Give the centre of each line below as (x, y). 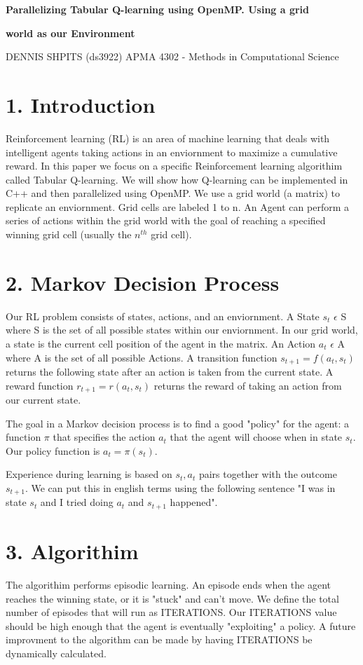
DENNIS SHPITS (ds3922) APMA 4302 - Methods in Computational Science (172, 56)
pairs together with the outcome (268, 474)
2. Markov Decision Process (143, 282)
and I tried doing (77, 502)
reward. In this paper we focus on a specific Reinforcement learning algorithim (174, 166)
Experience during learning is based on (89, 474)
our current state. (43, 400)
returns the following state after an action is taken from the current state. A (170, 372)
